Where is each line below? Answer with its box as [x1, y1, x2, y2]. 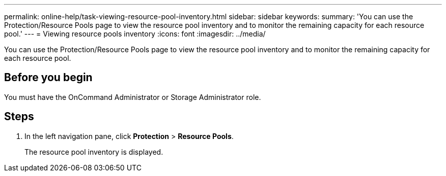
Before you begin [4, 71, 93, 84]
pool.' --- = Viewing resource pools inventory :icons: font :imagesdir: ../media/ [4, 29, 266, 38]
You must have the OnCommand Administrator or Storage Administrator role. [4, 92, 261, 101]
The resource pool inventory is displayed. [24, 147, 163, 156]
